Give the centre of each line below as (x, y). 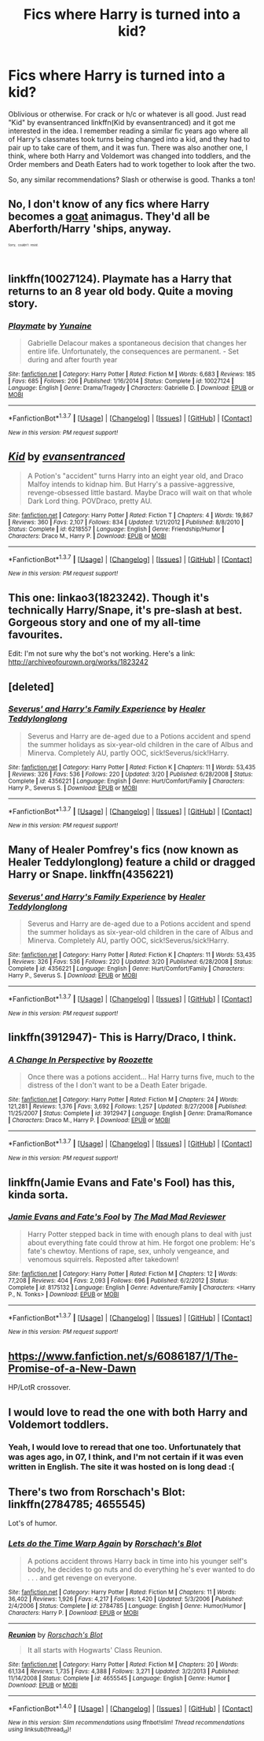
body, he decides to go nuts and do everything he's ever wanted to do (141, 1569)
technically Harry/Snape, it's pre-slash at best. (125, 610)
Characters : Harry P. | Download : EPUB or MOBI (73, 1613)
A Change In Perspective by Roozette (81, 1060)
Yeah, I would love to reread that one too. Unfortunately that (125, 1447)
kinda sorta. (38, 1195)
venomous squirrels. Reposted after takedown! (103, 1259)
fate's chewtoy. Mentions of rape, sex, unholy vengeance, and (128, 1250)
